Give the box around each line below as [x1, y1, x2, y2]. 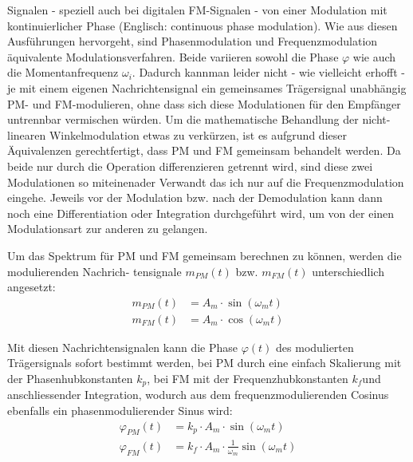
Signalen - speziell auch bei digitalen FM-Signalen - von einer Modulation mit [7, 2, 387, 18]
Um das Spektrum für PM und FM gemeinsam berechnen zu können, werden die [7, 247, 402, 263]
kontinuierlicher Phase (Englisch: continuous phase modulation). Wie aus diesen [7, 17, 398, 34]
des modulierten [276, 338, 354, 355]
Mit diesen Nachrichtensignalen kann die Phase [7, 338, 238, 355]
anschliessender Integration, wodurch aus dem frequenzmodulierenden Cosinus [7, 386, 389, 403]
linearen [7, 126, 46, 143]
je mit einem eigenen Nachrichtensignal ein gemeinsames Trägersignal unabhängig [7, 79, 407, 96]
